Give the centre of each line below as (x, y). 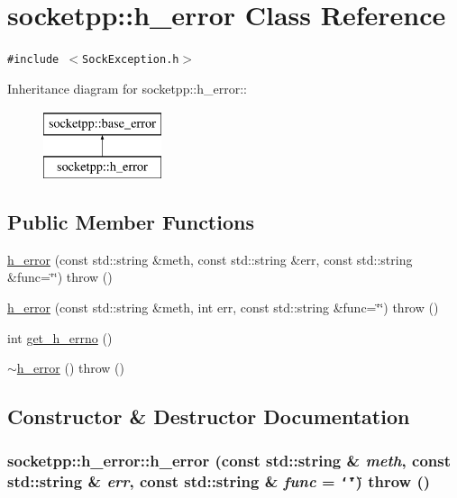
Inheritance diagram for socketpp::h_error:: (127, 88)
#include (33, 60)
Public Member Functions (131, 221)
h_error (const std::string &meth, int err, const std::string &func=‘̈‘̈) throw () (223, 307)
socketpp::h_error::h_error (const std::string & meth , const (229, 461)
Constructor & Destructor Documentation (209, 417)
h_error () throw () (71, 368)
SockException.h (131, 60)
